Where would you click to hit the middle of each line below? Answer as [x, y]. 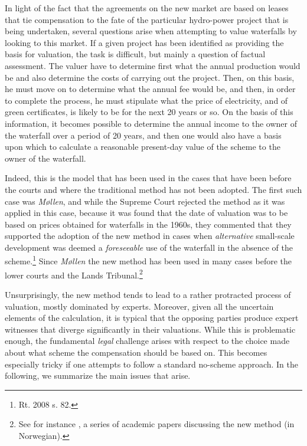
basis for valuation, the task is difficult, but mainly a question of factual [135, 54]
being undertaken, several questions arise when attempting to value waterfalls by [151, 31]
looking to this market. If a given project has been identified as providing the [144, 42]
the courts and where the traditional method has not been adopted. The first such [153, 189]
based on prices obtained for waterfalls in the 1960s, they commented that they [148, 224]
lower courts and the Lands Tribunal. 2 [74, 274]
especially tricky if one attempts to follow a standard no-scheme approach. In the [152, 364]
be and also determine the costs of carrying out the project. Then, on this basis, [150, 77]
